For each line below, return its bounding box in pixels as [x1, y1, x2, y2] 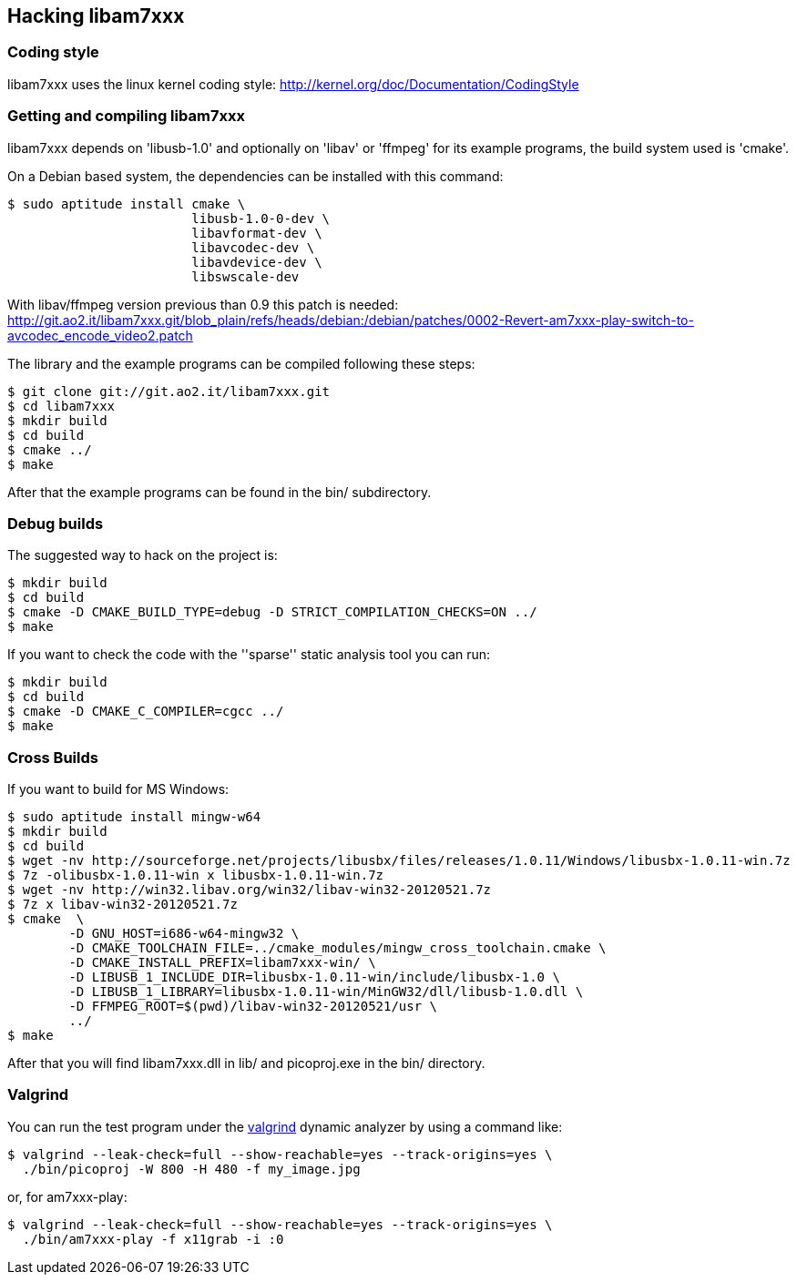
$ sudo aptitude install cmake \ [7, 196, 246, 211]
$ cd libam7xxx [7, 398, 116, 413]
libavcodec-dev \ [191, 239, 315, 255]
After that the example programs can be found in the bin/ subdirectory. [7, 483, 432, 500]
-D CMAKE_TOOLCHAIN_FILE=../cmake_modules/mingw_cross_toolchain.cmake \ [68, 941, 607, 956]
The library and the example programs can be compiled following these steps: [7, 355, 475, 371]
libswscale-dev [191, 269, 300, 284]
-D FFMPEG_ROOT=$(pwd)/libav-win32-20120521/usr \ [68, 999, 438, 1014]
